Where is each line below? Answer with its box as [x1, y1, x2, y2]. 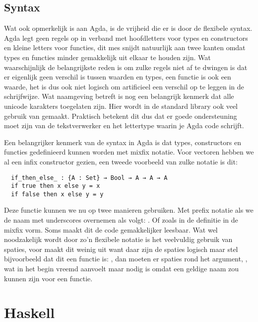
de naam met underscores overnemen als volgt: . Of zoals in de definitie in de [4, 215, 238, 225]
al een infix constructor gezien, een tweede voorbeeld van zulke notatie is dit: [4, 156, 238, 166]
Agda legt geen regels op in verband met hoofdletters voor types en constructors [4, 32, 248, 43]
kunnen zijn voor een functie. [4, 273, 93, 283]
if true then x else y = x [11, 182, 100, 190]
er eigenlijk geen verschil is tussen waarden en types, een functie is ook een [4, 72, 231, 82]
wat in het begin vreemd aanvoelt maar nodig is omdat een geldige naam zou [4, 263, 239, 274]
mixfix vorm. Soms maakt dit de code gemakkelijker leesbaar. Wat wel [4, 224, 218, 235]
